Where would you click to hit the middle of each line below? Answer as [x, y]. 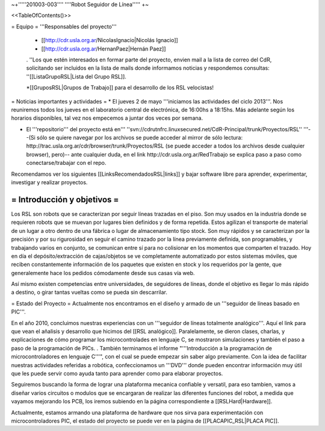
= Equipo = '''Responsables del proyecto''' [64, 26]
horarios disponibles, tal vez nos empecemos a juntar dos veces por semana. [107, 118]
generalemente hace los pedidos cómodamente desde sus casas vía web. [103, 273]
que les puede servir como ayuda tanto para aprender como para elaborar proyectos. [117, 373]
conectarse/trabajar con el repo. [66, 163]
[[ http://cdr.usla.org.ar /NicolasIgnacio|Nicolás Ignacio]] [110, 40]
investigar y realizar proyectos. [49, 182]
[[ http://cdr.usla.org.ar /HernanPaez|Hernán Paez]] [104, 49]
